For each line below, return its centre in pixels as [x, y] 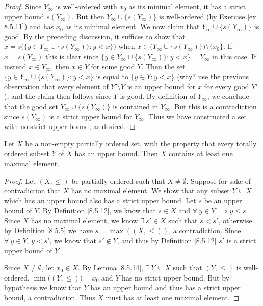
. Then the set [163, 66]
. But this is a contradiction [213, 106]
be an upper [223, 200]
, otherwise [235, 220]
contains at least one [201, 153]
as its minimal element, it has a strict [187, 6]
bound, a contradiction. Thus [50, 298]
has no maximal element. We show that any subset [150, 190]
